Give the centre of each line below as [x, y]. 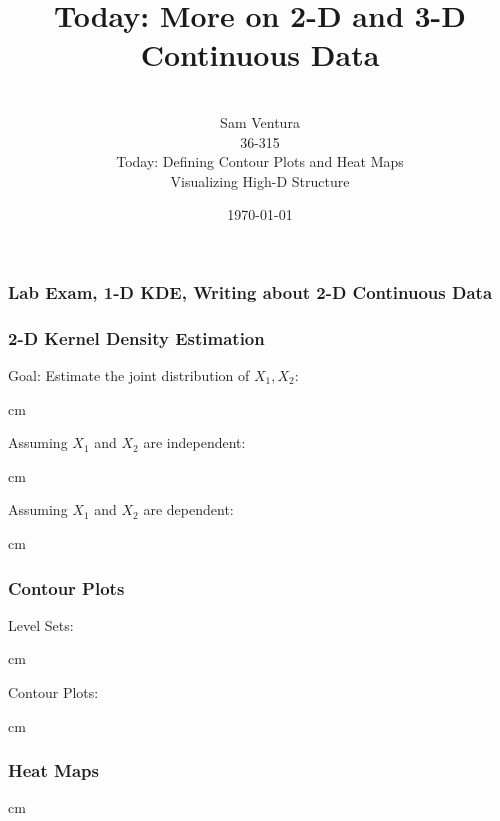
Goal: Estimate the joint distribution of [129, 375]
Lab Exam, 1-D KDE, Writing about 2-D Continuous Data [250, 291]
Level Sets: [41, 624]
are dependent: [188, 509]
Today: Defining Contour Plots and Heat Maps [260, 161]
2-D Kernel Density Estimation [136, 337]
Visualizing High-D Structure [260, 180]
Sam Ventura [260, 121]
